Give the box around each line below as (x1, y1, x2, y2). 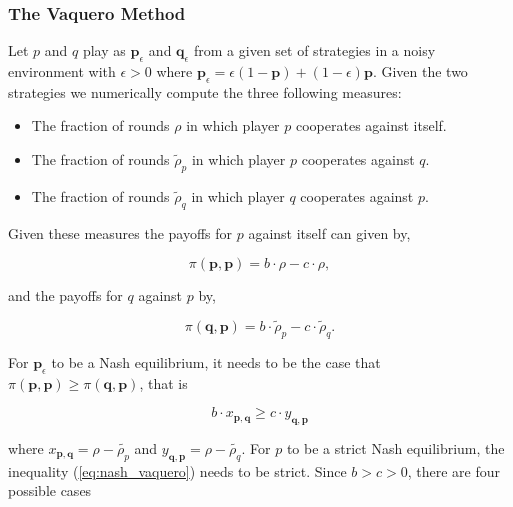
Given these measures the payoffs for (8, 222, 233, 243)
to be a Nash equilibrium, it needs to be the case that (51, 351, 381, 372)
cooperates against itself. (295, 115, 447, 136)
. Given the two (372, 61, 468, 82)
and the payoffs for (8, 285, 123, 306)
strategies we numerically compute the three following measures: (8, 81, 402, 102)
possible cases (8, 480, 92, 501)
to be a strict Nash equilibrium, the (286, 437, 505, 458)
